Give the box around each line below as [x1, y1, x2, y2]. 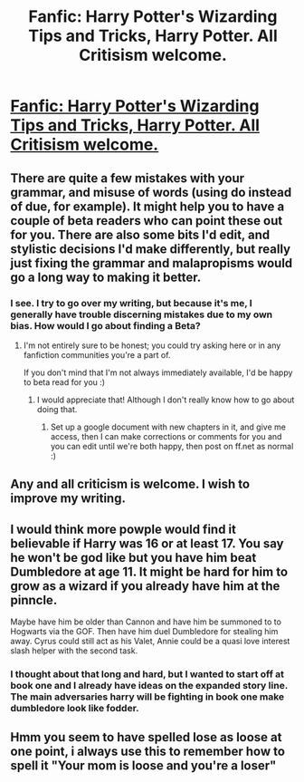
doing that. [36, 403, 78, 414]
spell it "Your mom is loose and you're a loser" [10, 758, 277, 774]
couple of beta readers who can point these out [10, 213, 283, 228]
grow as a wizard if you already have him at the [10, 578, 280, 594]
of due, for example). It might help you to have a [10, 198, 285, 214]
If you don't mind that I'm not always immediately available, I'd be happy [23, 367, 293, 378]
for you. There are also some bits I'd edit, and [10, 227, 271, 242]
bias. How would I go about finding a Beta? [10, 319, 202, 332]
